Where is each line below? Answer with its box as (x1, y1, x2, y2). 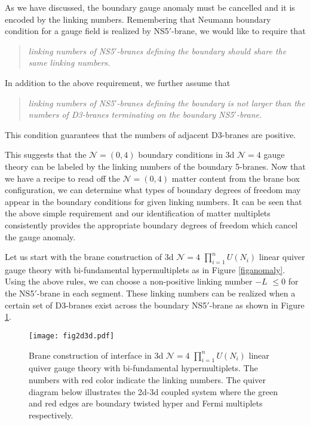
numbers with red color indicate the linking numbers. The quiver (29, 373, 266, 386)
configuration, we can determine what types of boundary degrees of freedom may (5, 184, 301, 196)
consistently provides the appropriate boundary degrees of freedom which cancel (5, 218, 298, 231)
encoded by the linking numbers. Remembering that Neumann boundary (5, 13, 271, 25)
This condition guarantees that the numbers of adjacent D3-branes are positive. (5, 128, 296, 140)
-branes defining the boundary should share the (116, 44, 287, 57)
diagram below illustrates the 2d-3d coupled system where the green (29, 385, 278, 398)
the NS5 (5, 287, 35, 299)
